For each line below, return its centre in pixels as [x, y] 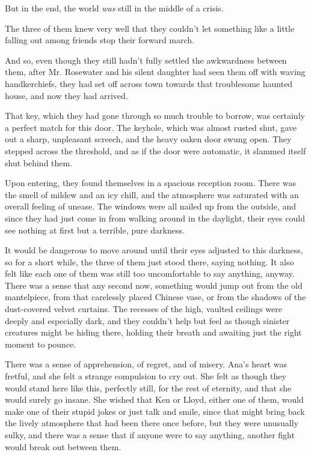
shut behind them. [39, 162]
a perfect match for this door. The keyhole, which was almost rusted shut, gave [151, 127]
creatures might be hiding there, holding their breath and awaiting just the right [153, 332]
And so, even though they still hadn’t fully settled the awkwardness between [146, 60]
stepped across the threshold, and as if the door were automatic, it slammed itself [155, 150]
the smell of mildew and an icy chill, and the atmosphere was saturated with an [152, 194]
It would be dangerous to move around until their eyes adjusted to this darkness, [154, 250]
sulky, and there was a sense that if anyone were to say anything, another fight [150, 435]
